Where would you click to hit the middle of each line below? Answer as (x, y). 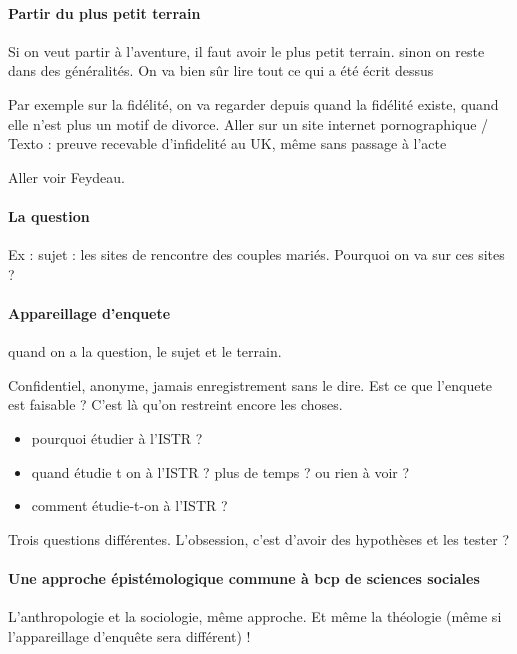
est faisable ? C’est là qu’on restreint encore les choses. (175, 404)
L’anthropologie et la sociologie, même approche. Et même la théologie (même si (255, 616)
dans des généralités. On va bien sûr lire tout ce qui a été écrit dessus (221, 70)
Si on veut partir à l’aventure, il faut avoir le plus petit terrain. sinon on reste (246, 50)
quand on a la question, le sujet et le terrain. (145, 351)
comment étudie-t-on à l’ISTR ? (129, 505)
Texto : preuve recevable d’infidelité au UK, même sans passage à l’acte (227, 143)
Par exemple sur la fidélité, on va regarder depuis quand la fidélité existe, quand (253, 103)
